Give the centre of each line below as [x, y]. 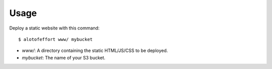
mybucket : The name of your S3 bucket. [64, 57]
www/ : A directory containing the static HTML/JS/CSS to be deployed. [95, 50]
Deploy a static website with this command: [54, 28]
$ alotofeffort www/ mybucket [56, 39]
